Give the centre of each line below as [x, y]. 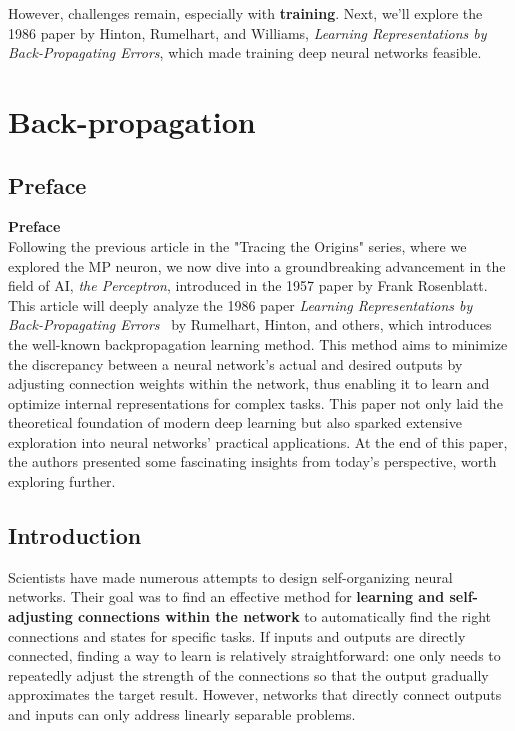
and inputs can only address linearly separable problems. [182, 714]
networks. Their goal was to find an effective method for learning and [226, 596]
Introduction [75, 535]
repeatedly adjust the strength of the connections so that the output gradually [248, 674]
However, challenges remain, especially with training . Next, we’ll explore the [245, 13]
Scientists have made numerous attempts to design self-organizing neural [230, 576]
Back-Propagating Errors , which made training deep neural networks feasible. [245, 52]
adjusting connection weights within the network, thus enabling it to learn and [249, 383]
